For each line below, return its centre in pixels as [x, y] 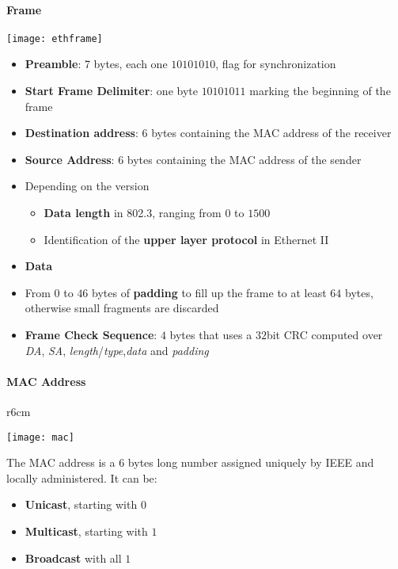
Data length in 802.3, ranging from [133, 213]
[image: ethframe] [55, 38]
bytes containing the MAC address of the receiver [271, 133]
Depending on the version [87, 186]
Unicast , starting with [81, 504]
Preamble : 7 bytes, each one [96, 64]
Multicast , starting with [86, 531]
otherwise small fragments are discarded [122, 308]
